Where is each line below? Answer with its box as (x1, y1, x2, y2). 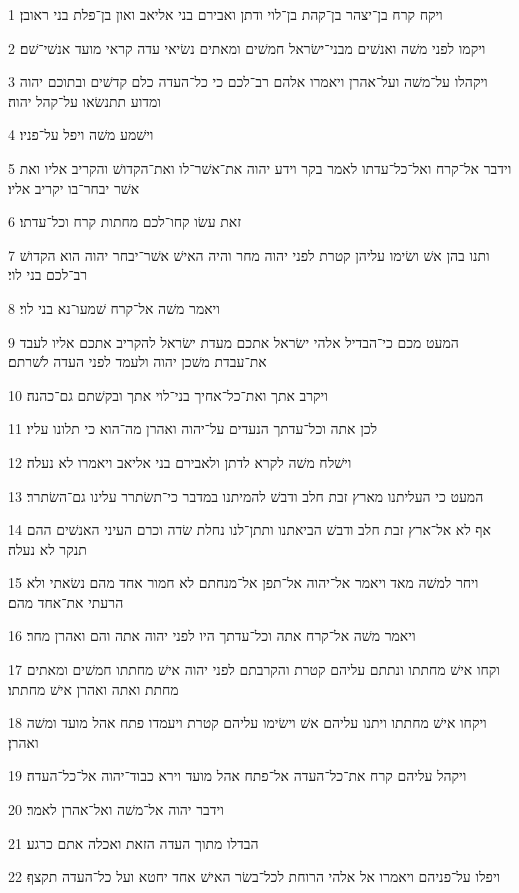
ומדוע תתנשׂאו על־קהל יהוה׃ (8, 90, 161, 111)
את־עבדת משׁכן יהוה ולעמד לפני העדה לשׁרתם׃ (8, 351, 267, 372)
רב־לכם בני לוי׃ (8, 264, 88, 285)
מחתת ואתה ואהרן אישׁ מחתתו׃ (8, 678, 179, 699)
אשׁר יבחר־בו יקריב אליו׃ (8, 177, 140, 198)
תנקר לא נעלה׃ (8, 538, 87, 559)
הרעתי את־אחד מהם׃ (8, 591, 124, 612)
